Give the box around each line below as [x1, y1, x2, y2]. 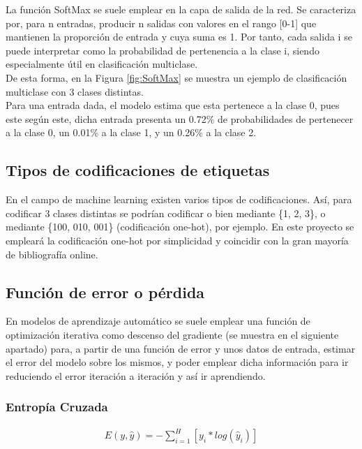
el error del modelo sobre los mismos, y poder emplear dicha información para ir [6, 355, 349, 369]
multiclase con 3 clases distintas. [6, 84, 144, 98]
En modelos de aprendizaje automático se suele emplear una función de [6, 314, 310, 328]
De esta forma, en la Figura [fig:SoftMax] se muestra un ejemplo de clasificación [6, 70, 347, 84]
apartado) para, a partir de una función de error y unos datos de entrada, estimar [6, 341, 356, 355]
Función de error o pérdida [6, 281, 205, 302]
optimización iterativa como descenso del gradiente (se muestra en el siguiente [6, 327, 339, 341]
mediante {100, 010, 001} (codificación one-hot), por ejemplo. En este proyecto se [6, 219, 354, 234]
